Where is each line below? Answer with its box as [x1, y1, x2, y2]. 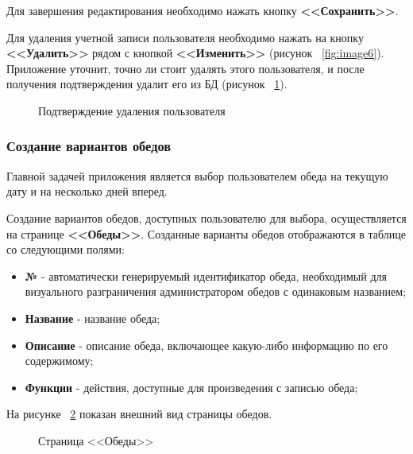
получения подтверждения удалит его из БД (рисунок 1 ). [6, 76, 288, 92]
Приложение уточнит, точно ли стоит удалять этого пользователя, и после [6, 60, 365, 76]
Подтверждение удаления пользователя [38, 102, 226, 118]
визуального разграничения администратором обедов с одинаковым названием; [25, 283, 407, 300]
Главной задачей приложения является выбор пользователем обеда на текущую [6, 167, 388, 184]
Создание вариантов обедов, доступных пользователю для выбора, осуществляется [6, 209, 407, 226]
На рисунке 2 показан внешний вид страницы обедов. [6, 405, 272, 422]
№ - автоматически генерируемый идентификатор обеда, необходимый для [25, 267, 387, 284]
